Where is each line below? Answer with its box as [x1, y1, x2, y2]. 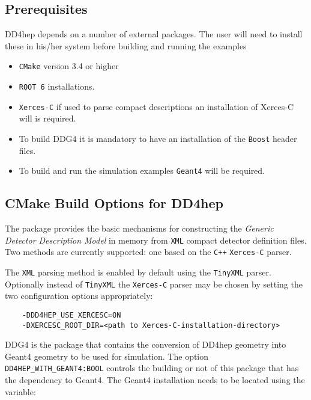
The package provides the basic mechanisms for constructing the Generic [5, 222, 274, 235]
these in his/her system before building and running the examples [5, 39, 247, 52]
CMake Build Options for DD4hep [5, 194, 223, 212]
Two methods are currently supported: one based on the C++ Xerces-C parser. [5, 245, 292, 258]
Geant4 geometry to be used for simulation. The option [5, 349, 209, 362]
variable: [5, 385, 36, 398]
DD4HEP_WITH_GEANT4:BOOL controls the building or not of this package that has [5, 362, 299, 374]
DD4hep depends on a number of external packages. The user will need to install [5, 28, 303, 40]
